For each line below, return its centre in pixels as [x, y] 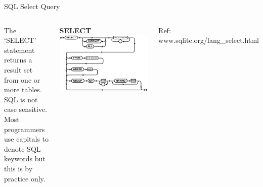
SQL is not [21, 99]
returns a [18, 60]
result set [18, 69]
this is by [18, 168]
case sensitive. [26, 109]
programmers [25, 129]
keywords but [25, 159]
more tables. [23, 89]
